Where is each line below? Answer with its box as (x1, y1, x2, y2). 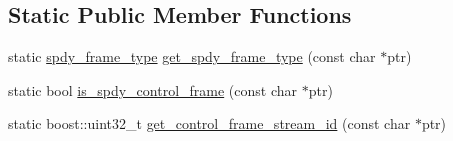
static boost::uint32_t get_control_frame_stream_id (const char (8, 113, 411, 134)
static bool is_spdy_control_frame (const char (8, 79, 297, 100)
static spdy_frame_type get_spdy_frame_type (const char (8, 46, 376, 67)
